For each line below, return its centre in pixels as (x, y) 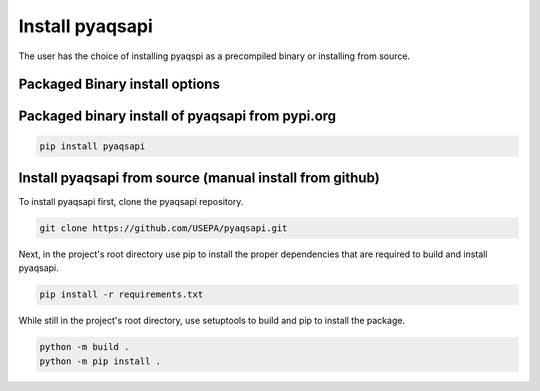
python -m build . (84, 347)
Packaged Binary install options (119, 84)
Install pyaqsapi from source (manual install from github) (199, 177)
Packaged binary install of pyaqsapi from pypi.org (177, 116)
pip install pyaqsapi (92, 146)
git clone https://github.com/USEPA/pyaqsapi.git (163, 228)
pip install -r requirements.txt (121, 294)
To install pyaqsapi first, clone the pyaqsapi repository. (131, 202)
